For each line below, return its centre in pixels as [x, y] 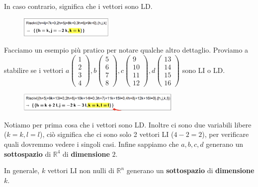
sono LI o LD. [204, 70]
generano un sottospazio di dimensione [190, 170]
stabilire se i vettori [34, 70]
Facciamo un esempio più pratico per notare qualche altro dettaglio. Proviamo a [126, 50]
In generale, [22, 170]
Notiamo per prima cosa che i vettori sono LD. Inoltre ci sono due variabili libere [128, 124]
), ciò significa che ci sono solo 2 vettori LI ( [107, 134]
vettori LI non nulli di [81, 170]
